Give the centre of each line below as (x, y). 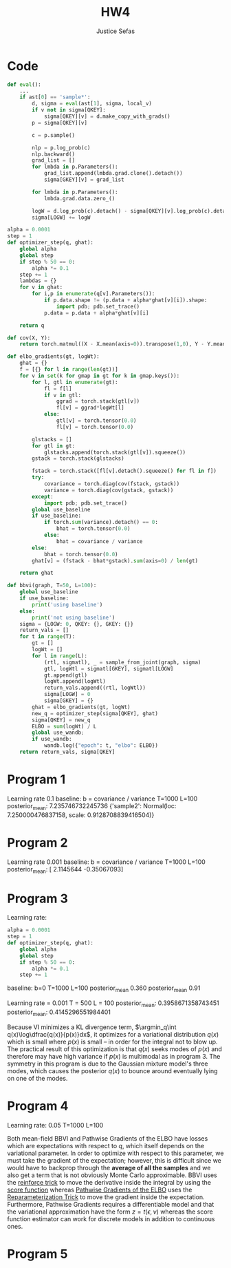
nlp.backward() (54, 154)
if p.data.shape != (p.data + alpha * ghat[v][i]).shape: (125, 300)
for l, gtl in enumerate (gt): (75, 382)
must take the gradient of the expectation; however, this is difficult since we (114, 1160)
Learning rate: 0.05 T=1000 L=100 (55, 1125)
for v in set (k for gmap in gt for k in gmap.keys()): (100, 376)
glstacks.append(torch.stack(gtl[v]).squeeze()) (115, 452)
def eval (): (24, 84)
